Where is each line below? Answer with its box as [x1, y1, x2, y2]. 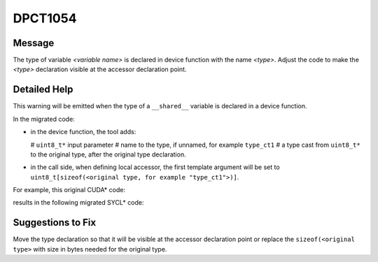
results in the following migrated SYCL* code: [13, 198, 144, 207]
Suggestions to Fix [13, 217, 97, 228]
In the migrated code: [13, 115, 75, 123]
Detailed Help [13, 84, 73, 96]
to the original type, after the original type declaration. [30, 150, 186, 159]
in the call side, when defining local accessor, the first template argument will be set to [30, 163, 280, 171]
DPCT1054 [13, 10, 77, 26]
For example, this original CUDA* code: [13, 186, 126, 194]
